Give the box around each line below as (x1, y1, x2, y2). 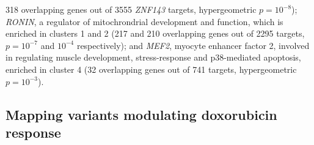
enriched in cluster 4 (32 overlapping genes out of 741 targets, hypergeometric (5, 62, 297, 75)
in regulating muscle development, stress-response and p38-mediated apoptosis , (5, 51, 301, 64)
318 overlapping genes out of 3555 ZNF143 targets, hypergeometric (5, 3, 257, 15)
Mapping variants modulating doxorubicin (5, 105, 277, 124)
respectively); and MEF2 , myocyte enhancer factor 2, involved (76, 39, 310, 51)
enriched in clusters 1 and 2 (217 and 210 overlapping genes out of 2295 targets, (5, 27, 305, 40)
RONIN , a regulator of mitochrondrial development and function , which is (5, 15, 283, 28)
